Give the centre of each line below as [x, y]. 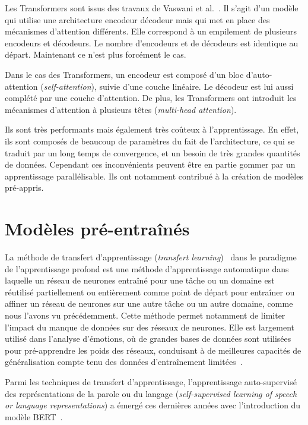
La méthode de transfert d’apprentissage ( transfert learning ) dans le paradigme [151, 257]
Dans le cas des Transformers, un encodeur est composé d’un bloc [124, 74]
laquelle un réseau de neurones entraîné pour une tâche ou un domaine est [140, 280]
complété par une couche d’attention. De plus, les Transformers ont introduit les [151, 98]
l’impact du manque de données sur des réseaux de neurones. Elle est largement [150, 327]
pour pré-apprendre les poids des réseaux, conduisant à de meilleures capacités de [153, 350]
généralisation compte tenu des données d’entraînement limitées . [124, 362]
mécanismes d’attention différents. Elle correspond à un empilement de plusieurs [151, 31]
